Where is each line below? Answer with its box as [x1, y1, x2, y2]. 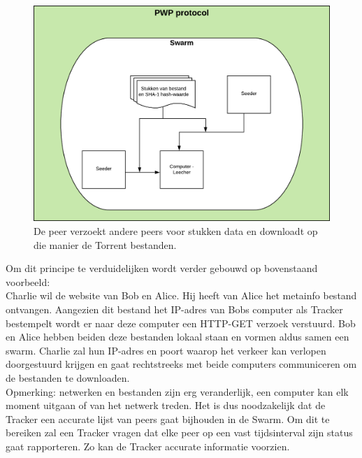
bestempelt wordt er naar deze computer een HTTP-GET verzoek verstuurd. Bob [6, 315, 356, 330]
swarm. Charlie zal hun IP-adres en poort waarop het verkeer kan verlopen [6, 343, 326, 357]
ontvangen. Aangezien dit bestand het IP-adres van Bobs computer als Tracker [6, 302, 343, 317]
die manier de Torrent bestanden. [34, 237, 177, 252]
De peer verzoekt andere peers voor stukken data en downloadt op [34, 224, 318, 238]
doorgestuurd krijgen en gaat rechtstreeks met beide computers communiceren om [6, 357, 357, 371]
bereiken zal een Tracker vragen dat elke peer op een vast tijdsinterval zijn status [6, 425, 353, 440]
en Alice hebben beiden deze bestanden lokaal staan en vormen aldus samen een [6, 329, 349, 344]
